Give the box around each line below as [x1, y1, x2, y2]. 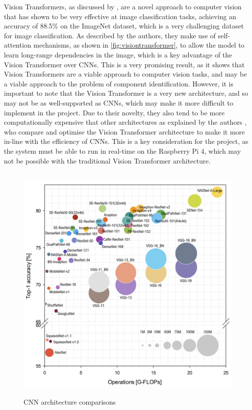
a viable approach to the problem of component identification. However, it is [4, 78, 234, 88]
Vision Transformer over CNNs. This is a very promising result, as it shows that [4, 59, 245, 69]
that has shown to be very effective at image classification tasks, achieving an [4, 11, 236, 21]
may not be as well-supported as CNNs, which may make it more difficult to [4, 97, 233, 108]
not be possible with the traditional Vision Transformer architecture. [4, 155, 211, 165]
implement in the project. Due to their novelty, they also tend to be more [4, 107, 225, 117]
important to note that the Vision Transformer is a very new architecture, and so [4, 88, 248, 98]
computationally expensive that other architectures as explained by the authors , [4, 117, 247, 127]
